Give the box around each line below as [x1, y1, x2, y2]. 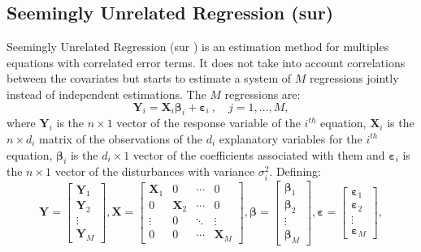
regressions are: [224, 85, 301, 102]
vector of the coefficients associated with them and [132, 146, 385, 163]
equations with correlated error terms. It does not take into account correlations [7, 53, 406, 70]
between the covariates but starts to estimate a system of [7, 70, 292, 87]
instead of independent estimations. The [7, 85, 206, 102]
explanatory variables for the [219, 130, 362, 147]
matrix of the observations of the [39, 130, 202, 147]
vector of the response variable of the [116, 114, 301, 131]
